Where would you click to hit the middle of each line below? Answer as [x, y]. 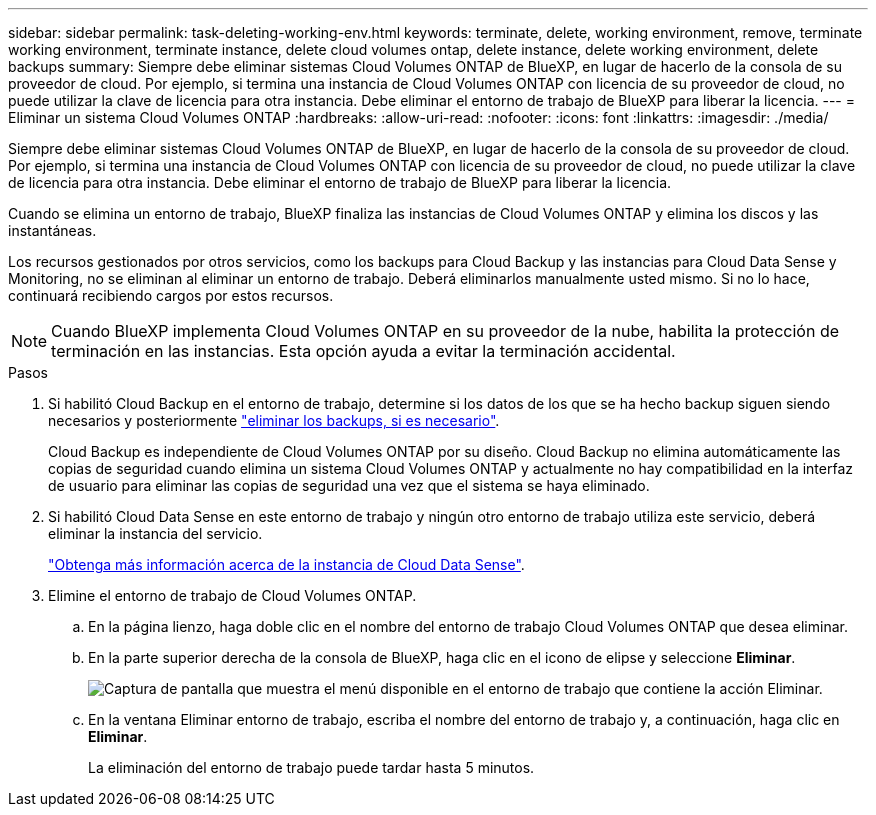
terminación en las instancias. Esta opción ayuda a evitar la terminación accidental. [363, 351]
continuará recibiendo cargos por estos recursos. [171, 295]
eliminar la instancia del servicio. [155, 533]
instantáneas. [52, 230]
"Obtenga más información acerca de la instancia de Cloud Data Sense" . [286, 564]
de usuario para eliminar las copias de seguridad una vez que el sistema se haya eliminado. [349, 485]
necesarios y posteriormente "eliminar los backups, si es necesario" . [274, 420]
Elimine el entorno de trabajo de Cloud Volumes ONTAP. [232, 595]
